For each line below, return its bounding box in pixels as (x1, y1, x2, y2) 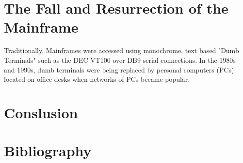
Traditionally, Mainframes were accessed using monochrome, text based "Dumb (4, 45, 239, 55)
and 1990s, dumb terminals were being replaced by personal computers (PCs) (4, 64, 234, 74)
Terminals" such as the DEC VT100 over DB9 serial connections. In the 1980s (4, 54, 236, 65)
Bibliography (4, 141, 92, 161)
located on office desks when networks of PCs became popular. (4, 74, 190, 84)
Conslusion (4, 102, 78, 122)
